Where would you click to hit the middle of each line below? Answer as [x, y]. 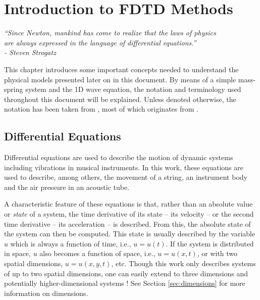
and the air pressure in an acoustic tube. [67, 187]
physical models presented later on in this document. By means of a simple [120, 79]
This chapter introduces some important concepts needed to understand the [121, 69]
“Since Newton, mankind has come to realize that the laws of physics [110, 33]
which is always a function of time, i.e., [71, 243]
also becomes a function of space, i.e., [97, 253]
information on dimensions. [46, 293]
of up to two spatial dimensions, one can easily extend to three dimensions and [126, 273]
